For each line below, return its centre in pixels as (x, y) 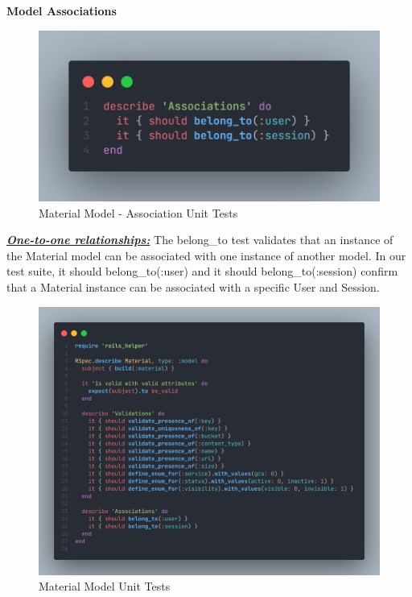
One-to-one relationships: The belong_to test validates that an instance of (200, 240)
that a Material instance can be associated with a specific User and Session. (193, 287)
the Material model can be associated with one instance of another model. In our (206, 255)
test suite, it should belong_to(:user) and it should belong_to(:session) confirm (202, 271)
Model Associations (62, 10)
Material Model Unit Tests (105, 586)
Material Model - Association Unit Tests (138, 212)
